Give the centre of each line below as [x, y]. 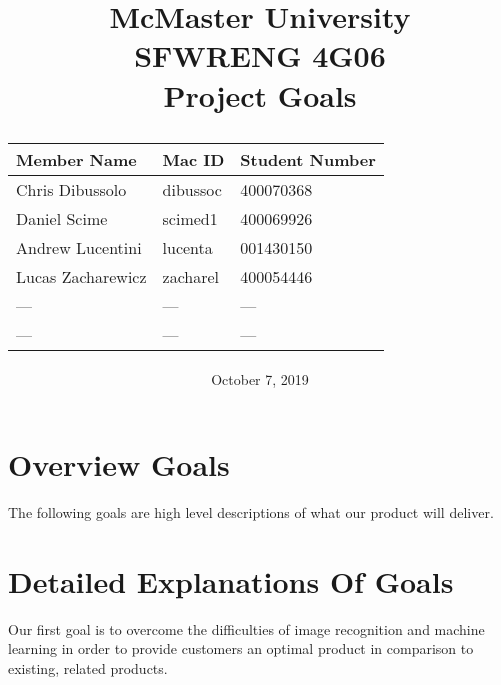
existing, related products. [88, 667]
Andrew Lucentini [79, 247]
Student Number [308, 159]
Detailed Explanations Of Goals [231, 580]
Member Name [76, 159]
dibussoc [192, 189]
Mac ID [193, 159]
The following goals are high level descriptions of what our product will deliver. [251, 512]
